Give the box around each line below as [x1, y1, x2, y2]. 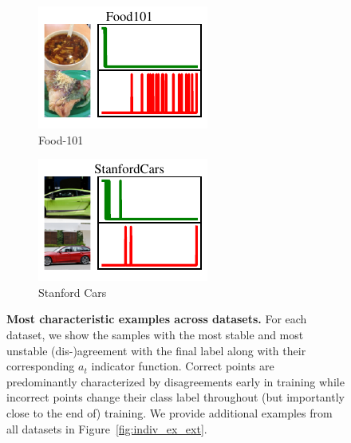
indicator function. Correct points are [91, 358, 274, 374]
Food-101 [38, 131, 84, 148]
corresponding [6, 358, 75, 374]
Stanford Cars [38, 283, 107, 300]
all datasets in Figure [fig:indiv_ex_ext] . [6, 420, 207, 437]
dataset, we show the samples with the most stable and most [6, 326, 304, 342]
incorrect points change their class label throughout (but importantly [6, 389, 345, 405]
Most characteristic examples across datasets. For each [6, 310, 307, 327]
